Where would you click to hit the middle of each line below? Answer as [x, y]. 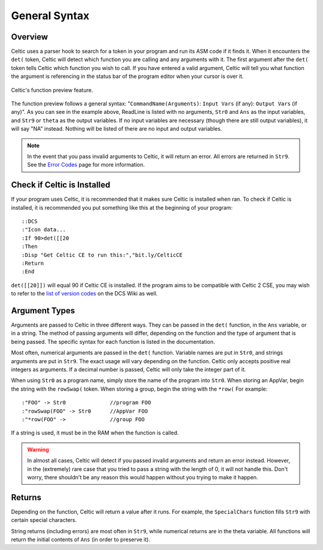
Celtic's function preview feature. [52, 90]
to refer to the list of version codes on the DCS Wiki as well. [84, 294]
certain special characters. [44, 520]
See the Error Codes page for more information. [86, 165]
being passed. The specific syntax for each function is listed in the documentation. [113, 342]
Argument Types [43, 311]
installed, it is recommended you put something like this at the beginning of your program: [122, 207]
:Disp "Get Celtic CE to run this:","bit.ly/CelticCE [102, 255]
